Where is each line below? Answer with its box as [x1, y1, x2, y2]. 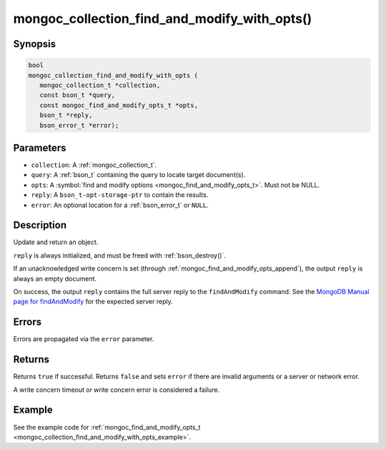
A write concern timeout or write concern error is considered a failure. [13, 385, 220, 394]
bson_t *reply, [39, 111, 93, 119]
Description [13, 219, 67, 231]
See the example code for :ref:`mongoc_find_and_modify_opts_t [13, 423, 201, 431]
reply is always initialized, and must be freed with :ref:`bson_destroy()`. [13, 251, 227, 260]
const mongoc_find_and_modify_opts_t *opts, [39, 101, 198, 109]
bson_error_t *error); [39, 121, 119, 129]
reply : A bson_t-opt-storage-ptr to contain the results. [31, 191, 209, 199]
